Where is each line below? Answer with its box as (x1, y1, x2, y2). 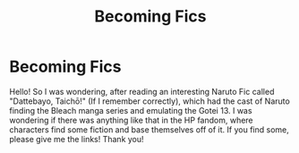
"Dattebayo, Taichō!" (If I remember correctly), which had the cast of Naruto (9, 96, 291, 106)
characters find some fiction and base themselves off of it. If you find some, (9, 123, 289, 135)
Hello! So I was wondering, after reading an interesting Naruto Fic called (9, 86, 275, 97)
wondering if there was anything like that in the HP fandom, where (9, 115, 253, 125)
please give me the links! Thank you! (9, 133, 145, 144)
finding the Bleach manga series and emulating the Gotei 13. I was (9, 105, 252, 115)
